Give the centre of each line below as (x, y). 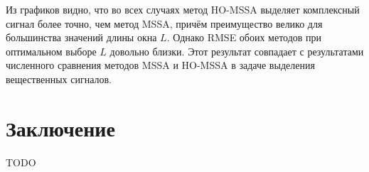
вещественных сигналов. (59, 79)
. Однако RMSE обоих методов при (244, 37)
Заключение (60, 128)
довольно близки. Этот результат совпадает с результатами (237, 51)
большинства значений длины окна (81, 37)
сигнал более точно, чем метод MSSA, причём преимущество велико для (164, 23)
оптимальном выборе (51, 51)
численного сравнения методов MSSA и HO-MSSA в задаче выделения (160, 65)
